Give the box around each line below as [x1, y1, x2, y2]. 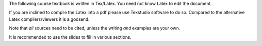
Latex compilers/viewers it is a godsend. [9, 16, 90, 22]
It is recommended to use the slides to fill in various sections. [9, 34, 131, 40]
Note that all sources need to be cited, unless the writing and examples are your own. [9, 25, 180, 31]
